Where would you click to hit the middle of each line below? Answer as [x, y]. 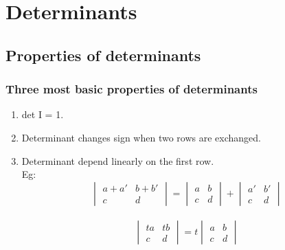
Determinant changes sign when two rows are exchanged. [141, 137]
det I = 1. [43, 114]
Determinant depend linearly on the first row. [118, 160]
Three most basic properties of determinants [132, 89]
